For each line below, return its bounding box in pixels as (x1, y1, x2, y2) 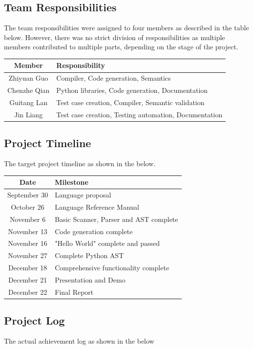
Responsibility (56, 60, 105, 70)
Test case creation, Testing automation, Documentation (56, 109, 223, 119)
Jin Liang (14, 109, 43, 119)
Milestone (55, 177, 88, 187)
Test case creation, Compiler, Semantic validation (56, 97, 205, 108)
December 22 (8, 286, 47, 297)
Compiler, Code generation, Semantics (56, 73, 171, 83)
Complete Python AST (55, 250, 124, 261)
